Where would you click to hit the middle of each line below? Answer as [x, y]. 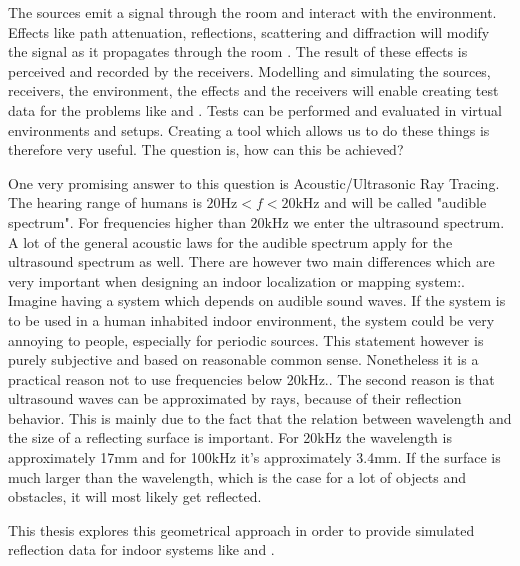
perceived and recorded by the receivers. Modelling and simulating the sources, [249, 70]
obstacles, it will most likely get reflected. [135, 496]
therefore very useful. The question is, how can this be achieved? [206, 149]
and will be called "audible [405, 202]
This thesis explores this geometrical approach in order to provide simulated [241, 529]
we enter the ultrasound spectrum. [399, 221]
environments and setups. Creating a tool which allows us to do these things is [249, 129]
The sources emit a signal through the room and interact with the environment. [252, 12]
